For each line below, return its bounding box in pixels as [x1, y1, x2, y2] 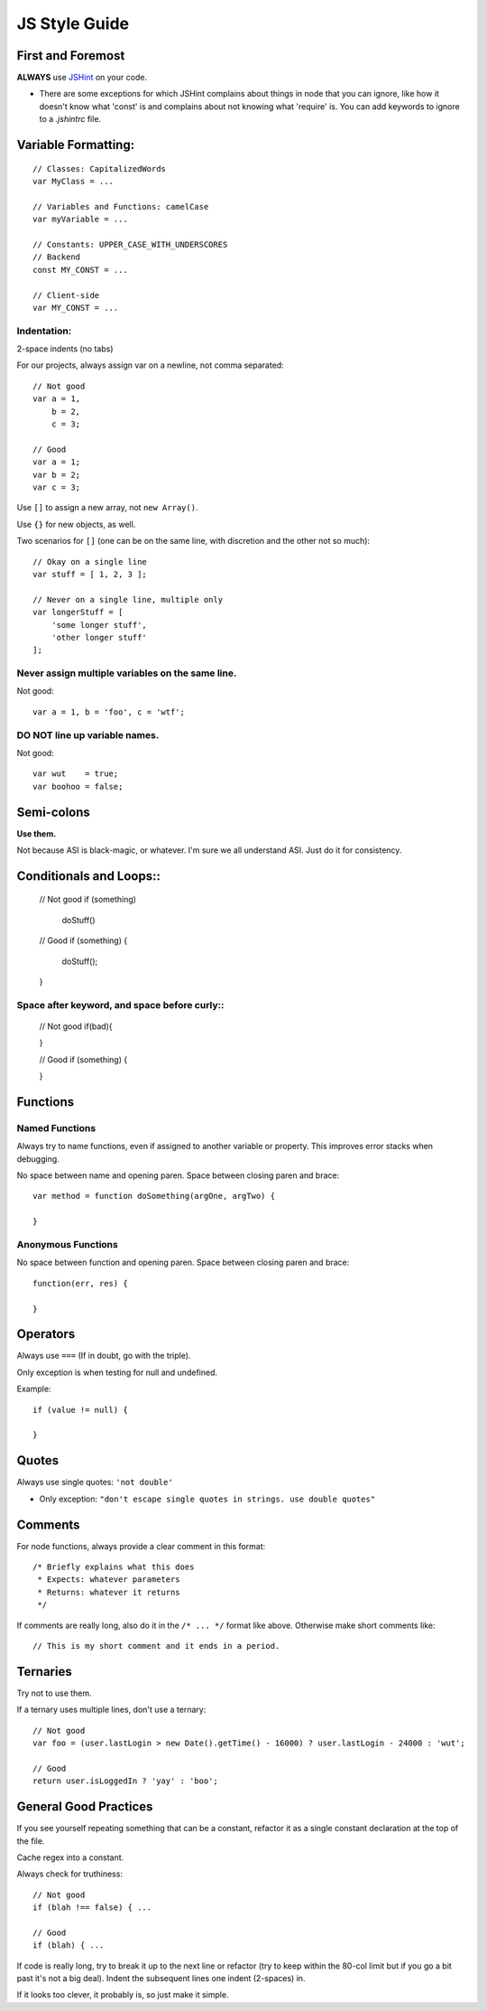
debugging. [16, 1153, 60, 1165]
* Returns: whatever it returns [37, 1586, 180, 1597]
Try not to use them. [16, 1688, 92, 1698]
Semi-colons [16, 804, 90, 819]
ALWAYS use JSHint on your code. [16, 72, 148, 83]
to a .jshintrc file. [39, 114, 102, 125]
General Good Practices [16, 1799, 153, 1815]
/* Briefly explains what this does [32, 1562, 195, 1572]
